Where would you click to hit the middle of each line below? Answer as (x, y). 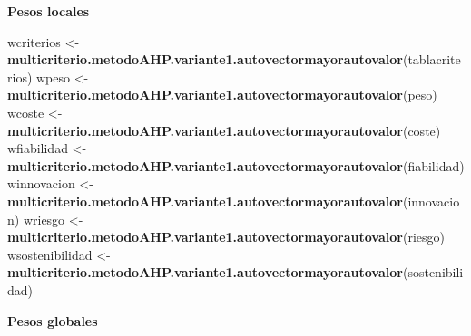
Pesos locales (49, 11)
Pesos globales (53, 320)
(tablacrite (432, 59)
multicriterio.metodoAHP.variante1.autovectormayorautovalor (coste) (224, 130)
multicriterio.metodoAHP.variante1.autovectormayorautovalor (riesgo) (226, 237)
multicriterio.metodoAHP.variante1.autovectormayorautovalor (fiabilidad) (236, 165)
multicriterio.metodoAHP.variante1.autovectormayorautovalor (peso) (222, 95)
